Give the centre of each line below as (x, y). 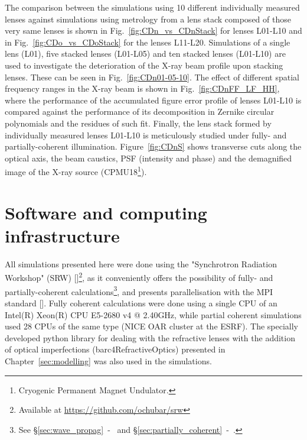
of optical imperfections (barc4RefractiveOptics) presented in (115, 349)
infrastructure (62, 235)
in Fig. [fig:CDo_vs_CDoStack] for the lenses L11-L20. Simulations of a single (148, 42)
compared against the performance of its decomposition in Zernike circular (140, 111)
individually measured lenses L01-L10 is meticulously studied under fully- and (146, 135)
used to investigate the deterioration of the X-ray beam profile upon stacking (144, 65)
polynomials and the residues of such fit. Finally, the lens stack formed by (138, 123)
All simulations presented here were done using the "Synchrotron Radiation (141, 263)
